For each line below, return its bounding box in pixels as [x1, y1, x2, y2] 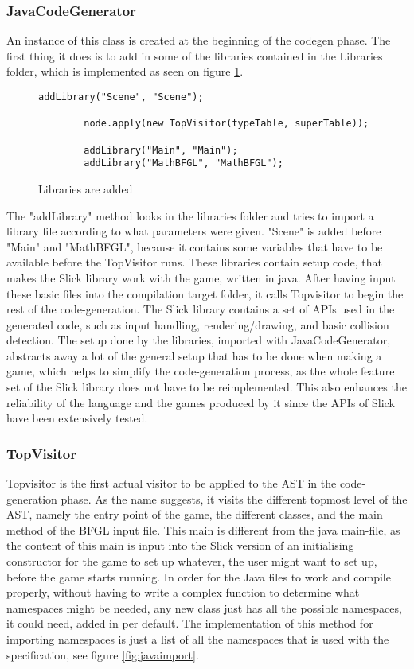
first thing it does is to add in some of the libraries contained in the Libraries [6, 47, 383, 64]
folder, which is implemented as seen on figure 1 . [6, 63, 244, 80]
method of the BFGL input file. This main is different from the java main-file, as [6, 521, 400, 538]
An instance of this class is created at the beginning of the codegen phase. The [6, 32, 391, 49]
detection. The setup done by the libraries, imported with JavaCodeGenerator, [6, 332, 391, 348]
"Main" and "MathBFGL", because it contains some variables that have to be [6, 238, 383, 255]
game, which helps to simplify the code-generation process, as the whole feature [6, 363, 395, 379]
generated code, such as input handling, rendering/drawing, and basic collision [6, 316, 389, 333]
